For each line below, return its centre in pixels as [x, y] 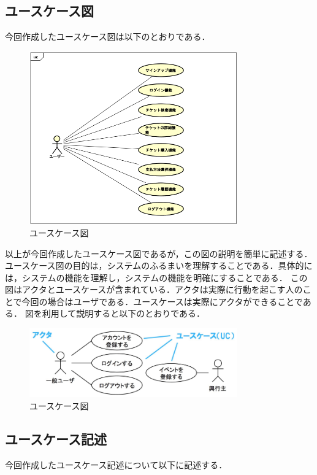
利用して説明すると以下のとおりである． [124, 313]
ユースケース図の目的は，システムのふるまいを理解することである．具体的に [159, 265]
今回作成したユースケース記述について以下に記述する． [116, 464]
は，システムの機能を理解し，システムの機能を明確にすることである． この [156, 277]
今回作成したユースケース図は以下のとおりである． [108, 37]
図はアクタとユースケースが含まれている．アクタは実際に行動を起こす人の [154, 289]
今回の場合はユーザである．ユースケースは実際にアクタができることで [162, 301]
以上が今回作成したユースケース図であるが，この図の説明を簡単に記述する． [159, 253]
